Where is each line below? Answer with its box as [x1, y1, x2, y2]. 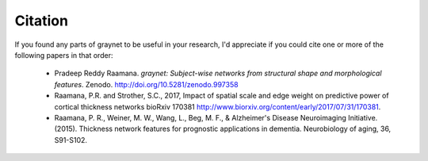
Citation [14, 12, 69, 29]
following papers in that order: [14, 50, 113, 59]
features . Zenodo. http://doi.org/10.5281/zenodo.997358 [54, 79, 239, 89]
